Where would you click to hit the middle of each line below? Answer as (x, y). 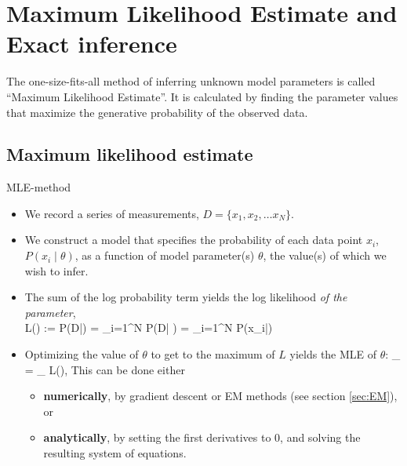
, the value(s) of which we (325, 255)
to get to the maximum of (213, 354)
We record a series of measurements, (112, 213)
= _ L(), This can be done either (105, 369)
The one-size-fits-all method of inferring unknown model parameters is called (191, 81)
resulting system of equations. (115, 453)
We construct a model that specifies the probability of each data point (194, 240)
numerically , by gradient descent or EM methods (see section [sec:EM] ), (220, 396)
